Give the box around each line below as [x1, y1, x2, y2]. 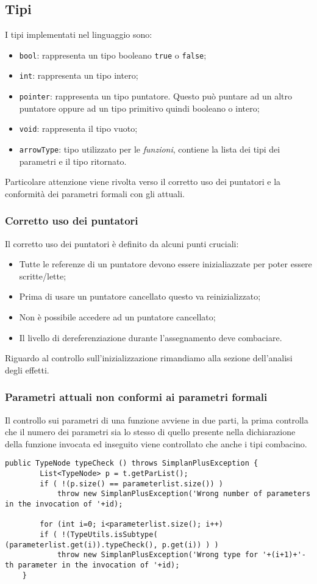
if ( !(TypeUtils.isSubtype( [40, 530, 158, 539]
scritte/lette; [19, 269, 66, 282]
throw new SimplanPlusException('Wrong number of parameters [57, 489, 311, 499]
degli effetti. [5, 363, 49, 376]
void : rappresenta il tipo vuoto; [19, 122, 138, 135]
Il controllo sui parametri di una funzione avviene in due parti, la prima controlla [5, 413, 308, 426]
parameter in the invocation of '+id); [18, 560, 180, 569]
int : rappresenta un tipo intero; [19, 69, 138, 82]
